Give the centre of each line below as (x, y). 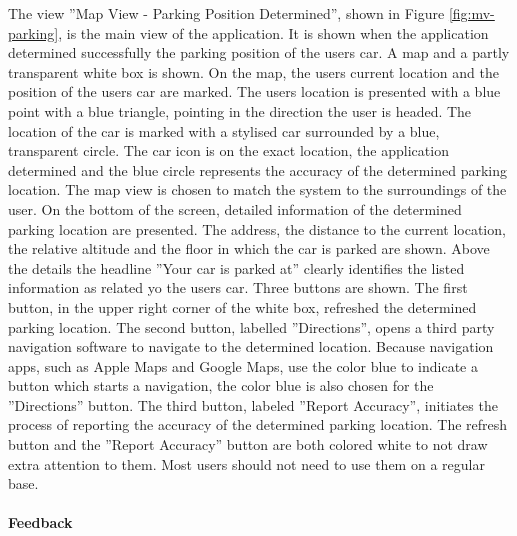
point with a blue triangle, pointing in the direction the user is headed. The (240, 110)
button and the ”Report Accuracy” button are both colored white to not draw (248, 444)
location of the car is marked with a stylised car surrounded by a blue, (224, 130)
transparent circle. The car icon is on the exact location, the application (228, 150)
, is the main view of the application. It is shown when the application (273, 32)
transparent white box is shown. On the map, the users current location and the (253, 71)
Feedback (40, 522)
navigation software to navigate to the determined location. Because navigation (251, 346)
